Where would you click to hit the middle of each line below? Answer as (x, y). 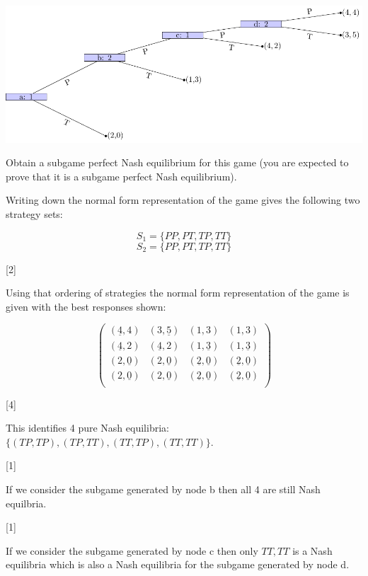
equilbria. (26, 503)
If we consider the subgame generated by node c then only (132, 550)
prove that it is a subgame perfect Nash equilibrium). (121, 176)
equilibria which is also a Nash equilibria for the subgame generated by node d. (178, 564)
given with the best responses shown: (86, 306)
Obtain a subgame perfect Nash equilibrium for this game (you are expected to (177, 162)
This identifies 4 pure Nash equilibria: (87, 428)
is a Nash (312, 550)
